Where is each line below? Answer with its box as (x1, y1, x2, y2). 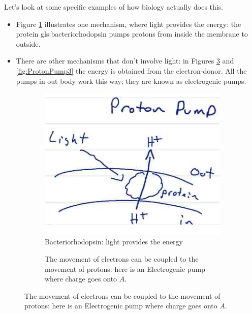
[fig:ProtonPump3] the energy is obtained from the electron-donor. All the (16, 65, 247, 76)
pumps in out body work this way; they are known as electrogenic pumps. (16, 75, 246, 86)
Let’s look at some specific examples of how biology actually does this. (4, 2, 224, 12)
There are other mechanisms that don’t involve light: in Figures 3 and (16, 55, 234, 66)
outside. (16, 38, 41, 49)
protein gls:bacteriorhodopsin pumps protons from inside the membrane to (16, 28, 248, 39)
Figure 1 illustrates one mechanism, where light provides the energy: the (16, 18, 241, 29)
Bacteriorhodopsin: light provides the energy (45, 236, 183, 247)
